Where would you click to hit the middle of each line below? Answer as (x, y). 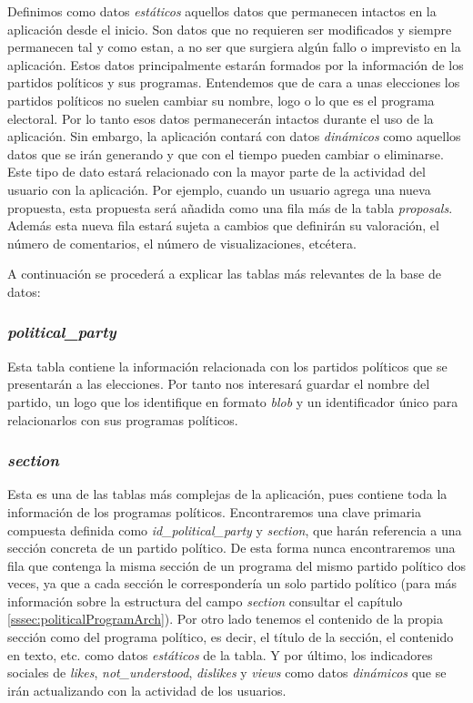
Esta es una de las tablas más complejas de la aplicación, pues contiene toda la (227, 494)
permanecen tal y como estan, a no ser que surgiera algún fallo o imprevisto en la (234, 47)
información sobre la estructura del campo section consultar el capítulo (205, 601)
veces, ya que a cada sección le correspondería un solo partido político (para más (232, 583)
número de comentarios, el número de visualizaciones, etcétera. (182, 243)
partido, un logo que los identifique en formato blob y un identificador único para (233, 401)
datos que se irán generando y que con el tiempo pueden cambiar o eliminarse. (226, 153)
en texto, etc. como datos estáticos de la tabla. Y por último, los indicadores (220, 654)
